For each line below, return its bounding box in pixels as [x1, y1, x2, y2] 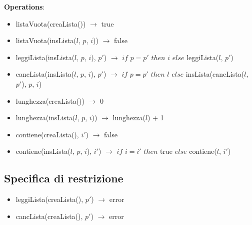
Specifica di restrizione [4, 170, 123, 186]
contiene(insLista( [15, 146, 70, 156]
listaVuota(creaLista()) [15, 18, 86, 29]
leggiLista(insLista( [15, 52, 75, 62]
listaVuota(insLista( [15, 35, 76, 46]
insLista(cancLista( [185, 69, 244, 79]
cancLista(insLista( [15, 69, 74, 79]
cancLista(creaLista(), [15, 210, 83, 221]
